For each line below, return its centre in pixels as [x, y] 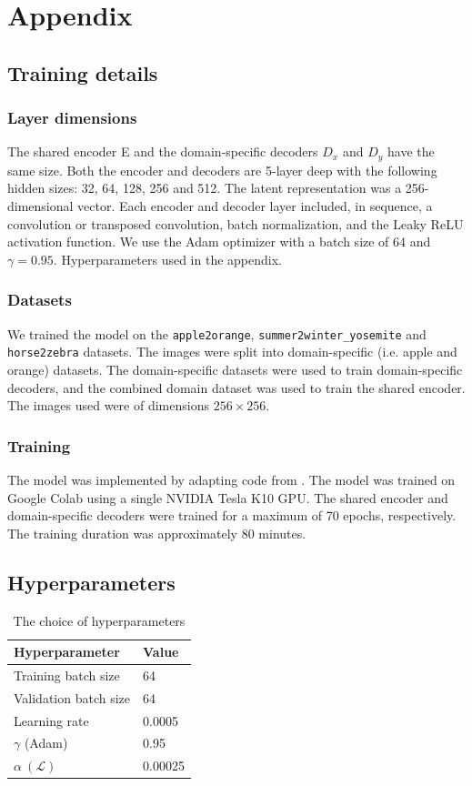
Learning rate [51, 720]
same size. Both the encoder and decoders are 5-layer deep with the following [222, 170]
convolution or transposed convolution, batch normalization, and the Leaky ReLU [236, 223]
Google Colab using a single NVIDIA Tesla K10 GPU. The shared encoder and [228, 497]
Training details [83, 72]
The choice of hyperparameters [99, 620]
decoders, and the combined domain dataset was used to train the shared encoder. [236, 387]
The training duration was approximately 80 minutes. [157, 533]
